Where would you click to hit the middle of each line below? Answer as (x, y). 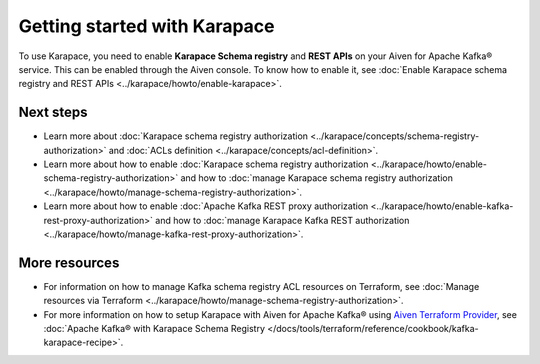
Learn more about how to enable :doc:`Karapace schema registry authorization (206, 164)
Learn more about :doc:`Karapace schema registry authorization (176, 136)
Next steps (53, 112)
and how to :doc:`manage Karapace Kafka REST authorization (282, 220)
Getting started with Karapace (146, 26)
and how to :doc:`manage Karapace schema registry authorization (317, 178)
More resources (69, 262)
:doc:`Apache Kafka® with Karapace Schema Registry (154, 329)
